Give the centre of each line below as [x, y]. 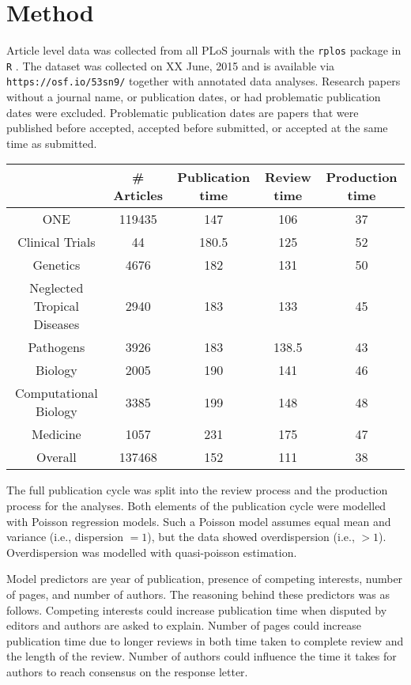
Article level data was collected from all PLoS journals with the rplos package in [204, 50]
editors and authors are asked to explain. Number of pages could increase [184, 625]
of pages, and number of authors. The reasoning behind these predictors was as [198, 594]
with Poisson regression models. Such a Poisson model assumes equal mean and [199, 521]
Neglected [57, 288]
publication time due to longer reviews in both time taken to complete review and [205, 640]
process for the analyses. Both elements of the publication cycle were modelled [196, 506]
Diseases [57, 324]
